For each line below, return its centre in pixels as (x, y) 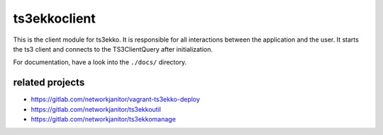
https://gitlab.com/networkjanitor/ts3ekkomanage (104, 119)
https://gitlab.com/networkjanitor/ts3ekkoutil (96, 109)
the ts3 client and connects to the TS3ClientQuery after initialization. (113, 49)
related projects (49, 82)
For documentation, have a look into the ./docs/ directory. (100, 62)
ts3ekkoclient (54, 18)
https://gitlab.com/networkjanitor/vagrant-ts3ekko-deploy (115, 100)
